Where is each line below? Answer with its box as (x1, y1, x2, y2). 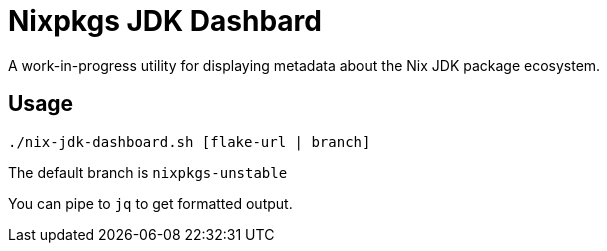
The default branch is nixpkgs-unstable (8, 163, 288, 181)
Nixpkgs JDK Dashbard (8, 4, 322, 38)
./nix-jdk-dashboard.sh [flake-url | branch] (8, 133, 371, 150)
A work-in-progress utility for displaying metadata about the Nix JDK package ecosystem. (8, 56, 601, 74)
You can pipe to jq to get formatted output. (8, 194, 293, 212)
